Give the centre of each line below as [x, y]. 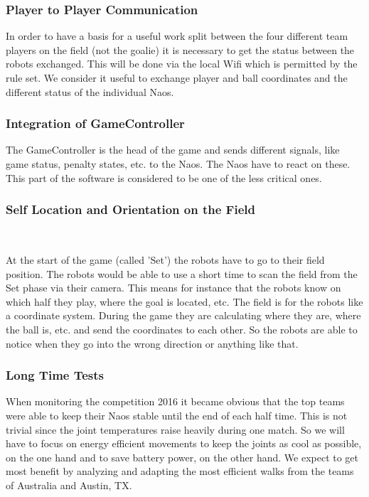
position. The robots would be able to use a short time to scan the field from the [182, 273]
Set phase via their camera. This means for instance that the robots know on [173, 288]
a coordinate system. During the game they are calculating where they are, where [183, 315]
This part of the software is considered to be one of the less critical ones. [164, 177]
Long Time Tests [55, 375]
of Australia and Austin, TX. [69, 485]
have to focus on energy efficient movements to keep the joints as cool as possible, [184, 443]
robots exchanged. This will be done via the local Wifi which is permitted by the [182, 64]
